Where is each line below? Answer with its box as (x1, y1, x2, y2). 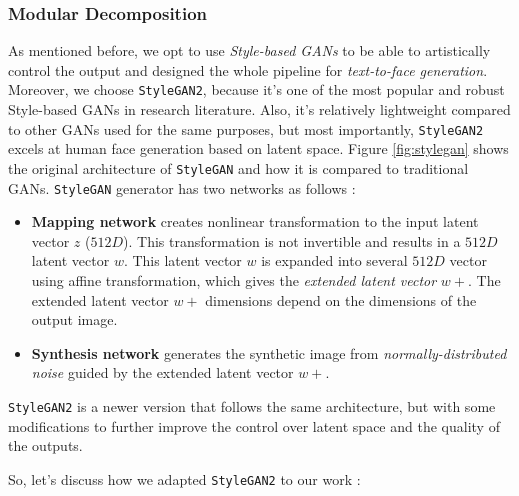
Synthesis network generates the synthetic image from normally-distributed (31, 342, 507, 363)
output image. (31, 309, 118, 330)
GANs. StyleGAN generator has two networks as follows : (8, 177, 356, 198)
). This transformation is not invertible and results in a (123, 230, 461, 251)
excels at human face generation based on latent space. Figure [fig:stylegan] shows (8, 138, 509, 159)
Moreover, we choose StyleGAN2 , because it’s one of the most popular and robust (8, 79, 505, 100)
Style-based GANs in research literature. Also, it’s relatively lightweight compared (8, 99, 511, 120)
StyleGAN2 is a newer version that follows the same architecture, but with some (8, 395, 496, 416)
